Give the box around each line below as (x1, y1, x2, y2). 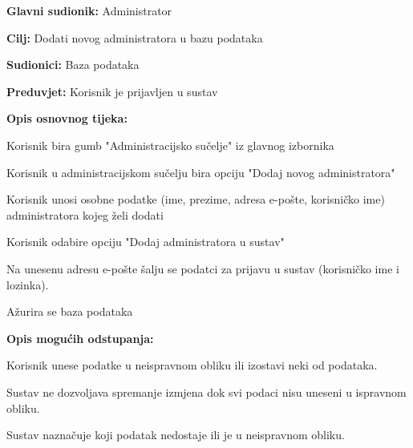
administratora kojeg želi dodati (6, 206, 164, 223)
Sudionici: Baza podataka (6, 56, 140, 73)
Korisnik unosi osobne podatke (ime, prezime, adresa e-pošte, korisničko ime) (6, 191, 385, 208)
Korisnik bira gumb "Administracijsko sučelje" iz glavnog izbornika (6, 136, 334, 153)
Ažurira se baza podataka (6, 303, 133, 320)
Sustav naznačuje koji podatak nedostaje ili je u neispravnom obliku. (6, 426, 345, 443)
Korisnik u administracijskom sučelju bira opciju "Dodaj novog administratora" (6, 163, 395, 180)
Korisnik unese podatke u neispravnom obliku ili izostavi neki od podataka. (6, 357, 378, 373)
